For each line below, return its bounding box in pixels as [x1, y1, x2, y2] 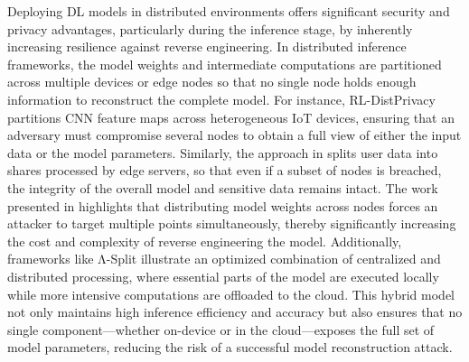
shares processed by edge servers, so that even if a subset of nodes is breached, [7, 161, 442, 180]
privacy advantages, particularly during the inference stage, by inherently [7, 19, 413, 38]
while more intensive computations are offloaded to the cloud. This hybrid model [7, 284, 455, 303]
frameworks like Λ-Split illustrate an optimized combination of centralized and [7, 249, 441, 268]
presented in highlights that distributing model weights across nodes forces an [7, 196, 438, 215]
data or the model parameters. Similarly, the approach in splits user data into [7, 143, 438, 162]
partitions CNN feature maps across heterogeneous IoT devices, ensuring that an [7, 107, 455, 126]
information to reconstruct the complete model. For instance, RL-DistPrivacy [7, 89, 436, 108]
